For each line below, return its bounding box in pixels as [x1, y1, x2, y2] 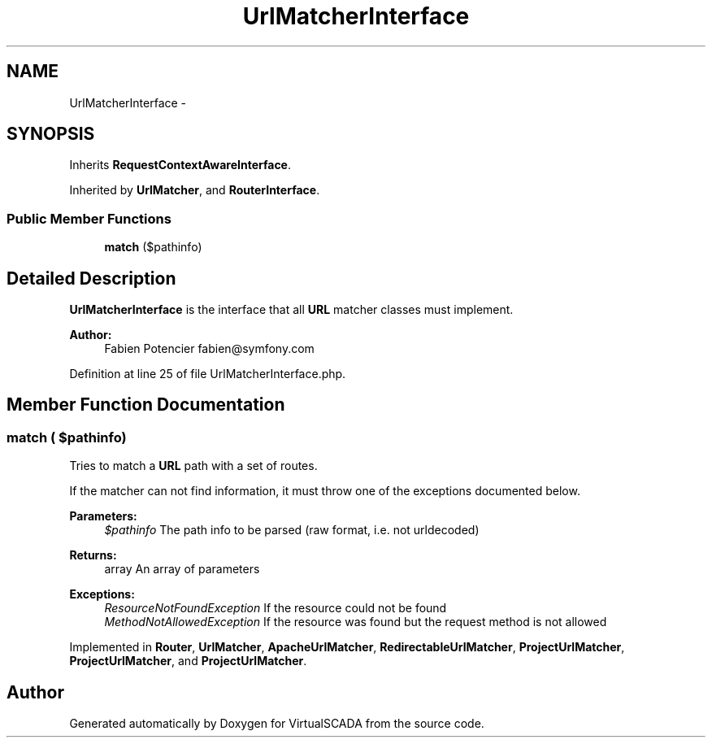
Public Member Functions [7, 210, 171, 227]
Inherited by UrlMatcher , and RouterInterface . [69, 183, 320, 198]
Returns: [69, 548, 117, 563]
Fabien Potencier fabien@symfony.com [104, 342, 315, 356]
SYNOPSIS [7, 124, 95, 145]
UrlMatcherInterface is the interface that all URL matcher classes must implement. [69, 302, 514, 317]
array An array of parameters [104, 562, 260, 576]
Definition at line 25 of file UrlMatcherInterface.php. [69, 367, 346, 381]
